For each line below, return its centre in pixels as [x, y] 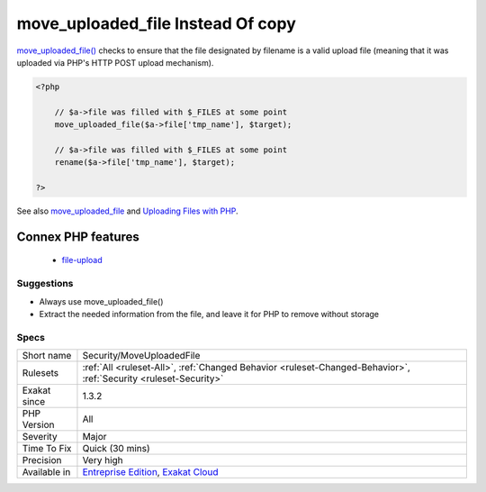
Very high [103, 460]
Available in [46, 472]
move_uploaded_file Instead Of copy [157, 23]
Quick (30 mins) [116, 449]
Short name [47, 356]
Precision [42, 460]
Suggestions [45, 284]
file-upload [82, 260]
